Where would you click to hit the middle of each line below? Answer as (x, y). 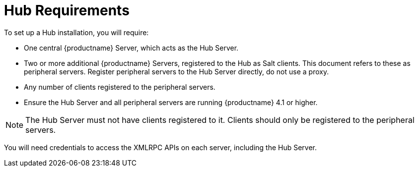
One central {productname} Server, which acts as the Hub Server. (131, 48)
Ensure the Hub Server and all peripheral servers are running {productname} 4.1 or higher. (171, 102)
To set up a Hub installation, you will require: (76, 32)
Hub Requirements (67, 10)
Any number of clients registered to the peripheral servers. (120, 87)
